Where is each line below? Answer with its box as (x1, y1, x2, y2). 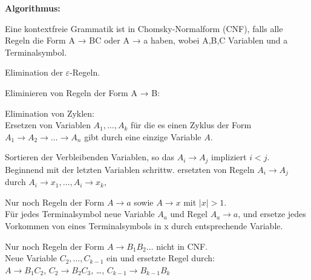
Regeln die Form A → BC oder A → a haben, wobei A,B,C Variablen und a (5, 34, 288, 47)
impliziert (211, 151, 247, 163)
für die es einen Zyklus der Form (131, 119, 252, 131)
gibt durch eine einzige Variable (84, 130, 201, 143)
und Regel (170, 207, 208, 220)
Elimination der (5, 66, 63, 79)
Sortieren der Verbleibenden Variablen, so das (5, 151, 174, 163)
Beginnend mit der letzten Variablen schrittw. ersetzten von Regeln (5, 163, 255, 175)
